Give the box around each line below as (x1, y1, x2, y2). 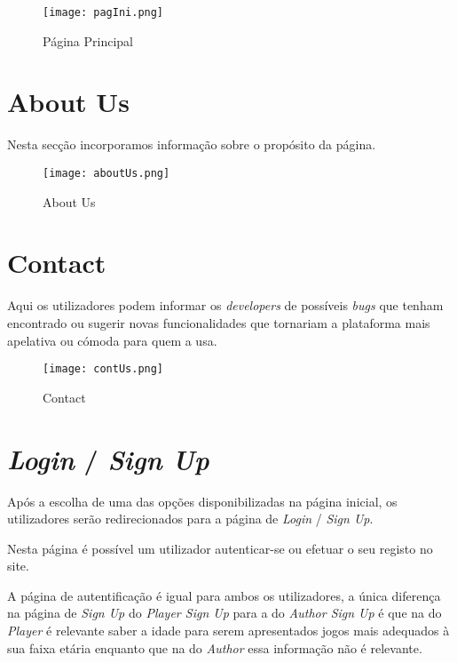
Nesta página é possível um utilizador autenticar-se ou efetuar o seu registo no (7, 539, 433, 557)
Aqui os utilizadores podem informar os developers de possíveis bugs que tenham (7, 296, 444, 315)
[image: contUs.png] (43, 363, 164, 376)
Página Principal (43, 31, 133, 50)
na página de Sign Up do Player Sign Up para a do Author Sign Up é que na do (7, 603, 442, 622)
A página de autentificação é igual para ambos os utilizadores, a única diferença (7, 586, 441, 604)
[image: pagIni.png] (43, 6, 164, 19)
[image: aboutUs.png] (43, 166, 170, 180)
